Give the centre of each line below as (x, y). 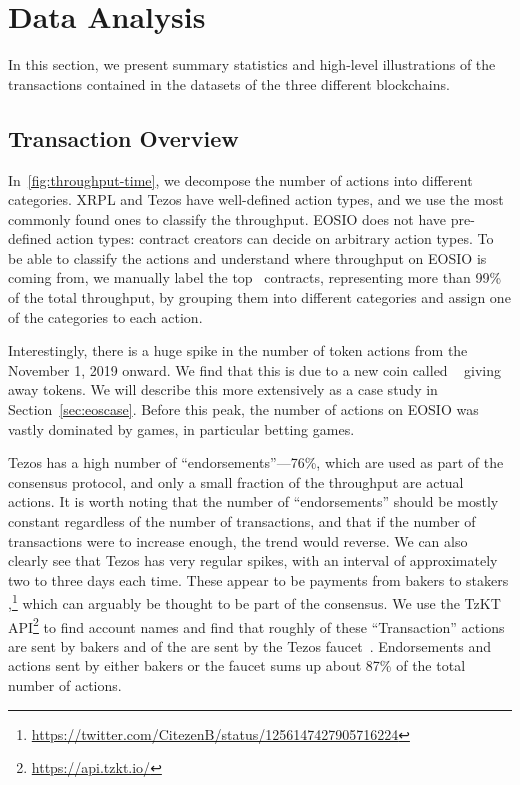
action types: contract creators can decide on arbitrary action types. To (275, 238)
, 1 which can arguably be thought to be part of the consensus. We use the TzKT (254, 602)
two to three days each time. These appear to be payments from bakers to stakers (258, 579)
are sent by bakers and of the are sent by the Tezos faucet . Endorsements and (249, 645)
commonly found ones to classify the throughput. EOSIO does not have (227, 218)
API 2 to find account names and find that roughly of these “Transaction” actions (256, 625)
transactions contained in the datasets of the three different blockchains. (229, 83)
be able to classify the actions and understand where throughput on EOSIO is (247, 257)
